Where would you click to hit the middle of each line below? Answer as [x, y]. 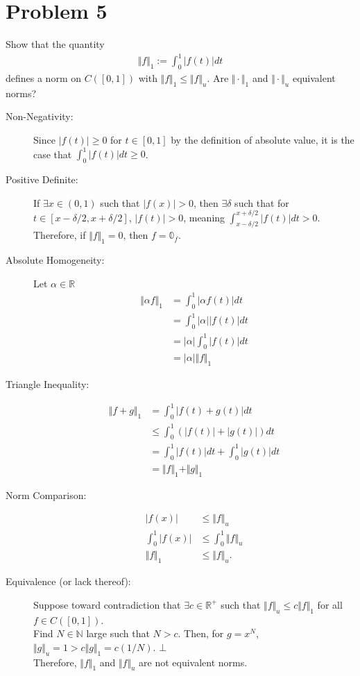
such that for [262, 202]
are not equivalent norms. [193, 662]
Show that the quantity [55, 44]
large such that [118, 633]
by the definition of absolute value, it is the [263, 140]
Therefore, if [60, 235]
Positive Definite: [42, 179]
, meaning [204, 217]
